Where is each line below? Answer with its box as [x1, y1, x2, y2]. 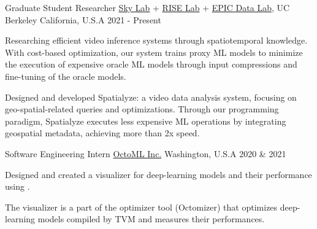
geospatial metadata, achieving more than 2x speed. [5, 126, 200, 139]
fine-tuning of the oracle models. [5, 69, 126, 82]
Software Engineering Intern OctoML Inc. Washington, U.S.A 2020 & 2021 [5, 147, 286, 160]
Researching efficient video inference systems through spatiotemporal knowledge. [5, 34, 308, 47]
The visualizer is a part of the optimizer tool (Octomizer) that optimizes [5, 200, 278, 213]
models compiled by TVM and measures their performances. [37, 212, 265, 225]
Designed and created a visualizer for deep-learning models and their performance [5, 168, 312, 180]
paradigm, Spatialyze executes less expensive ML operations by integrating [5, 114, 286, 127]
